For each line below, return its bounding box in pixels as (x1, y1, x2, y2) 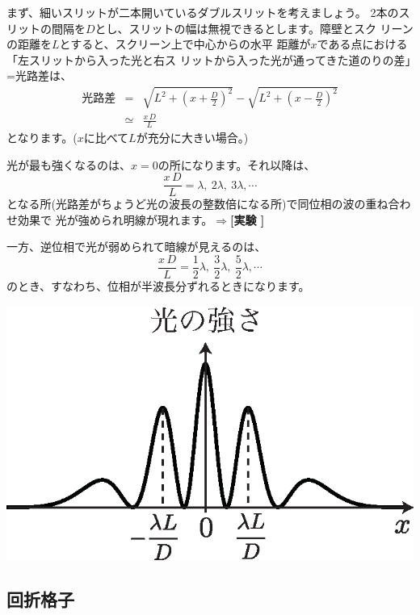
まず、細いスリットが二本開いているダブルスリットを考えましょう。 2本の (6, 4, 399, 20)
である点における (317, 36, 408, 52)
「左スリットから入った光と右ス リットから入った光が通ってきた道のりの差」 (6, 51, 411, 68)
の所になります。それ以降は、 (157, 156, 316, 173)
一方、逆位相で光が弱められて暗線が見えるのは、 (6, 238, 267, 255)
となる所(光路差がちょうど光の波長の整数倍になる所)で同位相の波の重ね (6, 195, 388, 212)
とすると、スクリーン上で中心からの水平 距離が (59, 36, 311, 52)
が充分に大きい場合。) (136, 128, 249, 145)
